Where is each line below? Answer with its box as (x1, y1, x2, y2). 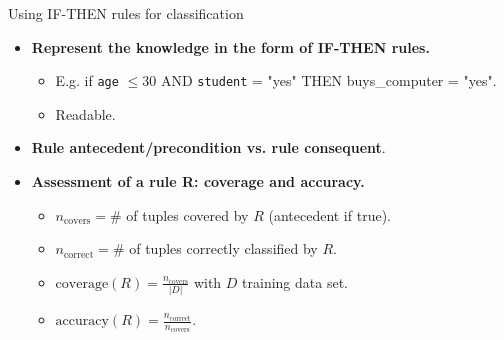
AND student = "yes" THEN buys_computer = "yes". (160, 70, 497, 91)
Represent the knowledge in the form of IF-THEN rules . (31, 36, 430, 57)
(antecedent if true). (268, 204, 391, 225)
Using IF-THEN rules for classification (8, 3, 244, 23)
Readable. (55, 103, 116, 124)
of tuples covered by (126, 204, 249, 225)
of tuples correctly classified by (129, 238, 318, 259)
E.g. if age (55, 70, 119, 91)
